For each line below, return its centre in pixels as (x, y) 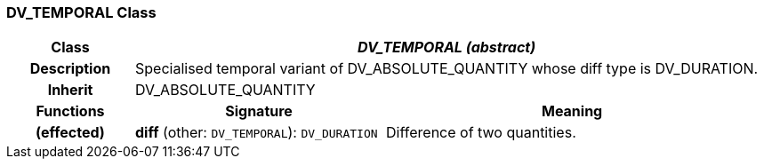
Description (70, 69)
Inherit (70, 90)
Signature (259, 111)
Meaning (572, 111)
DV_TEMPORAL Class (81, 12)
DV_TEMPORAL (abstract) (447, 47)
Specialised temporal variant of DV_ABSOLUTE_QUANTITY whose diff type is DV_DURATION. (447, 69)
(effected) (70, 133)
